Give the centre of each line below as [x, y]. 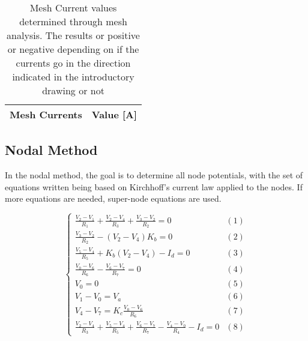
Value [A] [114, 114]
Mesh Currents [46, 114]
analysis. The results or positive [73, 35]
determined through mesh [73, 21]
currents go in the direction [73, 63]
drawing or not [73, 90]
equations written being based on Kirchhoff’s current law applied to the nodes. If [154, 186]
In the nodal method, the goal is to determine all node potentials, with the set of [154, 175]
